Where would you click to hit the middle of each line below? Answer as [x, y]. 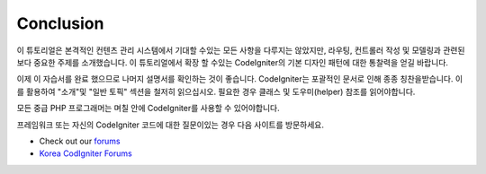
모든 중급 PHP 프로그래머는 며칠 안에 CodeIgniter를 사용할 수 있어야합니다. [148, 109]
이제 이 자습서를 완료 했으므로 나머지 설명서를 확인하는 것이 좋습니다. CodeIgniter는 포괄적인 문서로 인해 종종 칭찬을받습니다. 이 [240, 79]
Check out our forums [80, 141]
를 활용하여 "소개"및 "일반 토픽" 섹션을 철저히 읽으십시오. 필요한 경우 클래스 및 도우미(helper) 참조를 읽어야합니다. [216, 91]
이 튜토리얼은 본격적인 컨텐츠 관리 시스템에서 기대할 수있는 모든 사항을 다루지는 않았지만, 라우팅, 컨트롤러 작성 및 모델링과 [229, 50]
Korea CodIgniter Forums [85, 153]
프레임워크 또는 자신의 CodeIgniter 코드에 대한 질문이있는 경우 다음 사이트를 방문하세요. [170, 125]
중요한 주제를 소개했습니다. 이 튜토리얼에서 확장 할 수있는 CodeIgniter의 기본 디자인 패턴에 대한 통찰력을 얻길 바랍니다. [241, 62]
